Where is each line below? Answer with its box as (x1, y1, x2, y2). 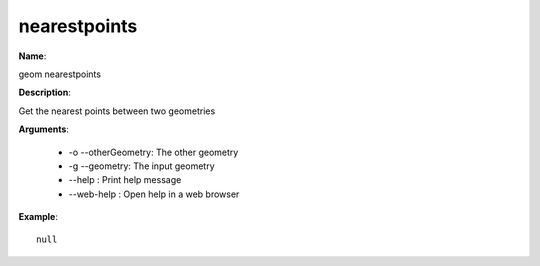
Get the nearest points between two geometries (18, 105, 216, 117)
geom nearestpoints (18, 68, 102, 80)
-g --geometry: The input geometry (68, 160, 215, 172)
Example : (18, 211, 59, 223)
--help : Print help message (68, 174, 182, 186)
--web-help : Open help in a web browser (68, 188, 240, 200)
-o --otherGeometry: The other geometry (68, 146, 239, 158)
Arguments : (18, 123, 70, 135)
